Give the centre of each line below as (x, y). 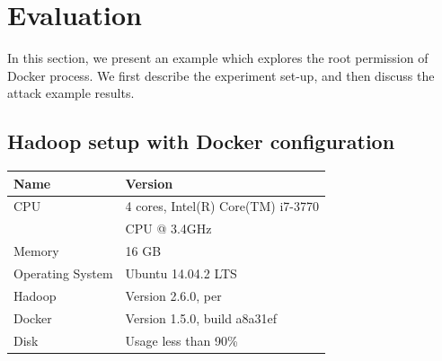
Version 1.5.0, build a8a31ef (201, 317)
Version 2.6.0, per (173, 295)
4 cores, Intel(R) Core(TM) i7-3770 (222, 206)
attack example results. (71, 93)
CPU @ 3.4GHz (168, 229)
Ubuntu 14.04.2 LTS (181, 273)
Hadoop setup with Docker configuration (201, 141)
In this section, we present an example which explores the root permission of (218, 58)
